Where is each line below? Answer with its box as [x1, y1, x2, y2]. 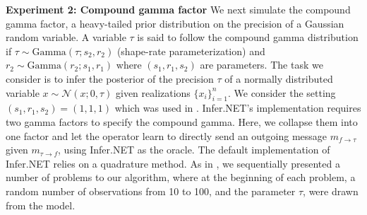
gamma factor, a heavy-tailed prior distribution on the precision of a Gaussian [6, 16, 344, 30]
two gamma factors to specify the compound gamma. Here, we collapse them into [6, 114, 358, 129]
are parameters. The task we [200, 57, 323, 72]
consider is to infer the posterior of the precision [6, 71, 214, 86]
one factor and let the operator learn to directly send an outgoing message [6, 128, 327, 143]
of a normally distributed [224, 71, 333, 86]
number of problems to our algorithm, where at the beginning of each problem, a [6, 170, 356, 185]
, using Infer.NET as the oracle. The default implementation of [58, 142, 330, 157]
